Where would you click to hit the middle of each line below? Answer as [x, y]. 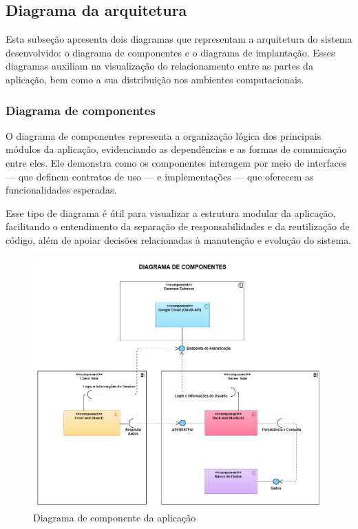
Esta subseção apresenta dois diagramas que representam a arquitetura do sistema [179, 39]
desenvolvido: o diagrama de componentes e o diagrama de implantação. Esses [170, 52]
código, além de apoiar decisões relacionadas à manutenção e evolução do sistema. [179, 239]
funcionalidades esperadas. [61, 190]
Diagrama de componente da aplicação [115, 518]
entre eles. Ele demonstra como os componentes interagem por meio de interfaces [176, 162]
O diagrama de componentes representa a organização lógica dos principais [164, 135]
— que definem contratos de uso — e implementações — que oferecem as [160, 176]
